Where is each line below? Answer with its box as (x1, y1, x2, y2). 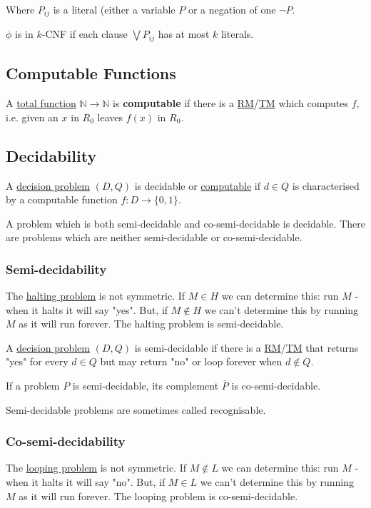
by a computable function (6, 192, 118, 207)
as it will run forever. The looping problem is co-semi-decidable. (19, 488, 298, 503)
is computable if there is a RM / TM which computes (113, 96, 349, 111)
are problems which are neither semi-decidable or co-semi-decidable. (6, 230, 303, 245)
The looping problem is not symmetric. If (6, 460, 187, 475)
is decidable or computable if (134, 178, 260, 193)
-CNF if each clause (41, 26, 128, 41)
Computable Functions (6, 62, 176, 84)
